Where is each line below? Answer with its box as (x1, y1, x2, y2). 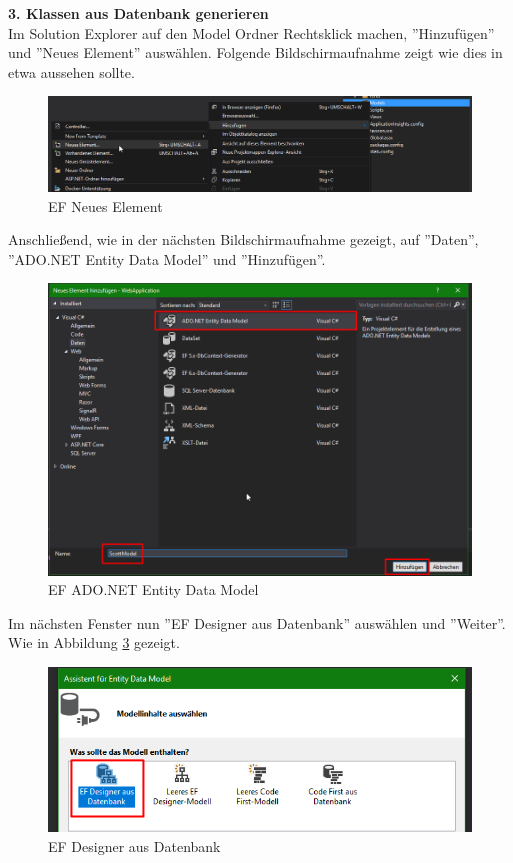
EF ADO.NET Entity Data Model (48, 579, 259, 600)
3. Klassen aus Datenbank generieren (8, 3, 269, 23)
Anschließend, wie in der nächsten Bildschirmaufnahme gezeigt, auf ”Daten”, (8, 229, 479, 250)
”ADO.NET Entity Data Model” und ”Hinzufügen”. (8, 248, 326, 269)
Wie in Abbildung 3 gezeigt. (8, 632, 180, 653)
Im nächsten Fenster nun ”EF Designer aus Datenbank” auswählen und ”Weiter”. (8, 612, 506, 633)
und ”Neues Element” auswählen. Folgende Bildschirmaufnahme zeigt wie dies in (8, 42, 503, 63)
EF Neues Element (48, 195, 163, 216)
